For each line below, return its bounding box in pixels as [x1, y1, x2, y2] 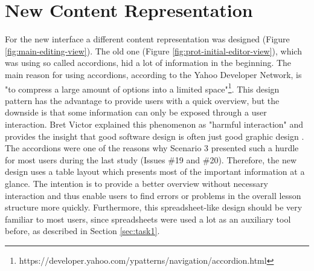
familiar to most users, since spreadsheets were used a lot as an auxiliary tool [5, 212, 291, 225]
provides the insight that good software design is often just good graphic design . [5, 129, 304, 142]
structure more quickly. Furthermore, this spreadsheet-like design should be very [5, 201, 303, 214]
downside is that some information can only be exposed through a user [5, 106, 267, 119]
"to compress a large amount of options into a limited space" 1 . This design [5, 80, 280, 95]
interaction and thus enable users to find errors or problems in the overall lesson [5, 189, 301, 201]
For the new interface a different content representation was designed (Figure [5, 33, 290, 45]
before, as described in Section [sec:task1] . [5, 224, 160, 237]
